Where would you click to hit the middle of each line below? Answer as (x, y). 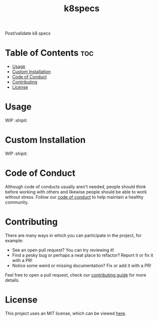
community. (17, 202)
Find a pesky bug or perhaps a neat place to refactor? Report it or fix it (83, 255)
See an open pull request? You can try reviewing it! (63, 250)
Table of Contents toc (49, 53)
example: (14, 240)
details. (12, 280)
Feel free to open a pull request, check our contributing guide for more (76, 275)
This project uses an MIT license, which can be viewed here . (66, 313)
